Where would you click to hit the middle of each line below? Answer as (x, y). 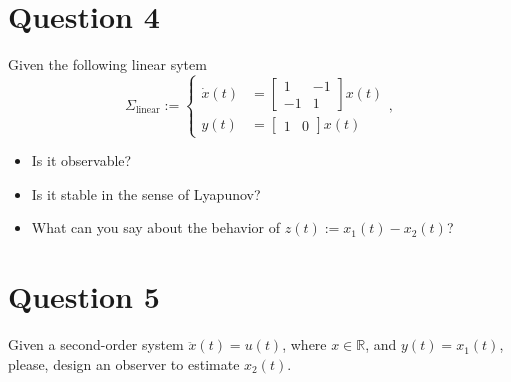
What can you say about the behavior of (156, 227)
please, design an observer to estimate (124, 363)
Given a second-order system (96, 344)
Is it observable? (81, 160)
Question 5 (84, 296)
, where (304, 344)
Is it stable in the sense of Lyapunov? (146, 193)
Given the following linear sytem (107, 64)
